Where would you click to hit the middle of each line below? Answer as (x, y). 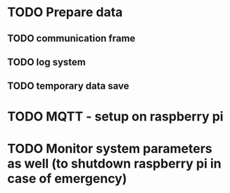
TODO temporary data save (68, 86)
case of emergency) (67, 179)
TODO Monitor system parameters (110, 148)
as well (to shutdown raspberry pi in (114, 163)
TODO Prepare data (65, 12)
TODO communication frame (71, 38)
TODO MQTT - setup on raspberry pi (115, 116)
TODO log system (47, 62)
